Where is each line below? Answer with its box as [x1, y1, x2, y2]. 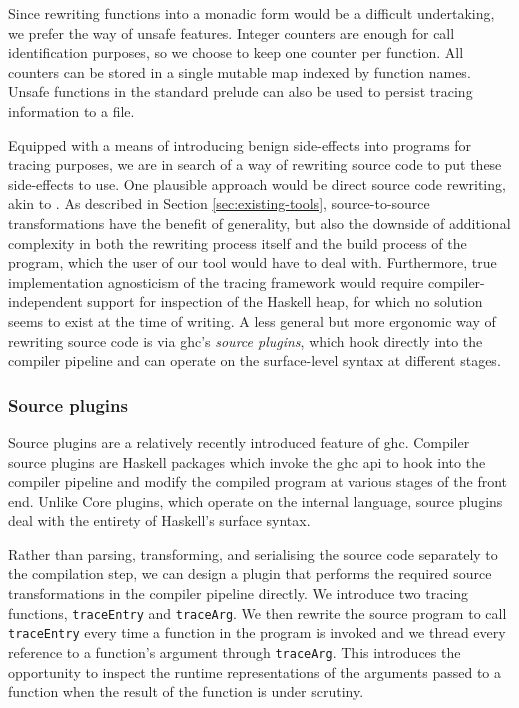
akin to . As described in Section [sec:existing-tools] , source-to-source [8, 193, 430, 214]
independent [8, 291, 83, 312]
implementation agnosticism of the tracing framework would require [8, 271, 424, 292]
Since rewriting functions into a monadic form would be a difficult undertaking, [8, 3, 495, 23]
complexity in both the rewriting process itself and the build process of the [8, 232, 467, 253]
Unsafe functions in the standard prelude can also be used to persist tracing [8, 81, 473, 102]
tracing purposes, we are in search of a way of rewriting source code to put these [8, 154, 502, 175]
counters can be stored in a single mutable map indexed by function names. [8, 61, 471, 82]
